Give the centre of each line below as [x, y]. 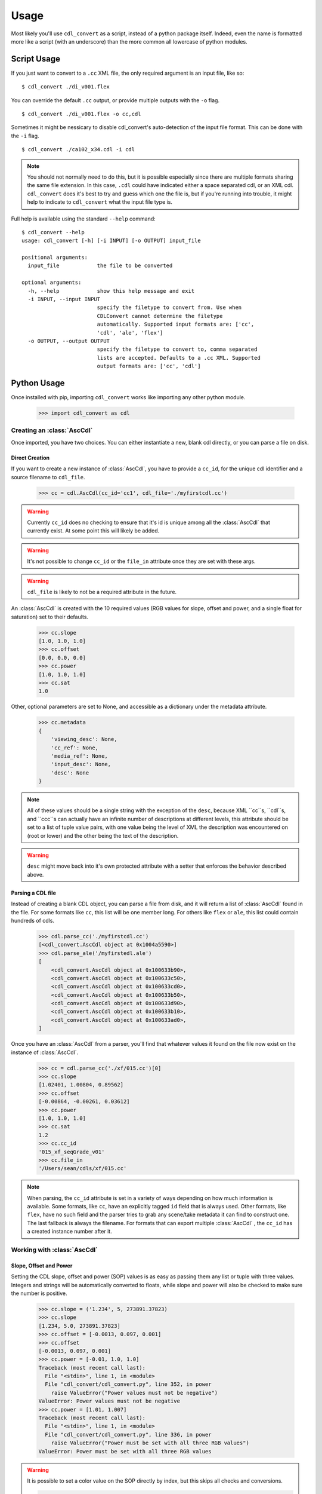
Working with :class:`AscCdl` [55, 1250]
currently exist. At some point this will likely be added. [93, 531]
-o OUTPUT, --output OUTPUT [69, 341]
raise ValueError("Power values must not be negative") [134, 1393]
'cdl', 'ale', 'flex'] [130, 333]
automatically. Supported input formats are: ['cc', [176, 324]
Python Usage [38, 383]
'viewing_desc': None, [84, 739]
